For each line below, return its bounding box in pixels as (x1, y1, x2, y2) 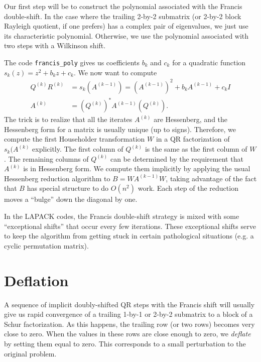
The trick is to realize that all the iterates (4, 114, 133, 125)
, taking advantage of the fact (166, 173, 257, 183)
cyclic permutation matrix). (4, 240, 89, 251)
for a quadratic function (172, 57, 246, 67)
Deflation (4, 270, 69, 290)
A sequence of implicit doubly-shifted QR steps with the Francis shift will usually (4, 299, 255, 309)
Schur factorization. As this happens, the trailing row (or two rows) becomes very (4, 318, 255, 329)
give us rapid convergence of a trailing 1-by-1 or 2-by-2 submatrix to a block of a (4, 309, 253, 319)
